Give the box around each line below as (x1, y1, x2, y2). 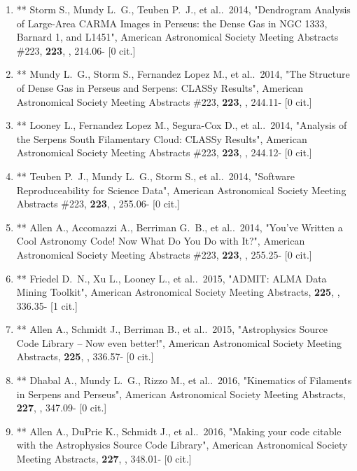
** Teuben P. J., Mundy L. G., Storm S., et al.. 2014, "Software (16, 168, 295, 183)
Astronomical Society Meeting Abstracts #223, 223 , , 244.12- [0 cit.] (16, 145, 312, 160)
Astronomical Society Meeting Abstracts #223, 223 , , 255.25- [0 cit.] (16, 247, 312, 261)
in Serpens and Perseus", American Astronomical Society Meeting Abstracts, (16, 386, 346, 401)
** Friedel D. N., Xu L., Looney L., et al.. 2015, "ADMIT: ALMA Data (16, 271, 327, 285)
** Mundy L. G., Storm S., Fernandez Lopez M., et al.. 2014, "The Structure (16, 67, 350, 81)
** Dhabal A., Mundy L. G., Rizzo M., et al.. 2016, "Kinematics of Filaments (16, 373, 352, 388)
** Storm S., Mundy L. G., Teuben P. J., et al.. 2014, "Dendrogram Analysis (16, 2, 351, 16)
